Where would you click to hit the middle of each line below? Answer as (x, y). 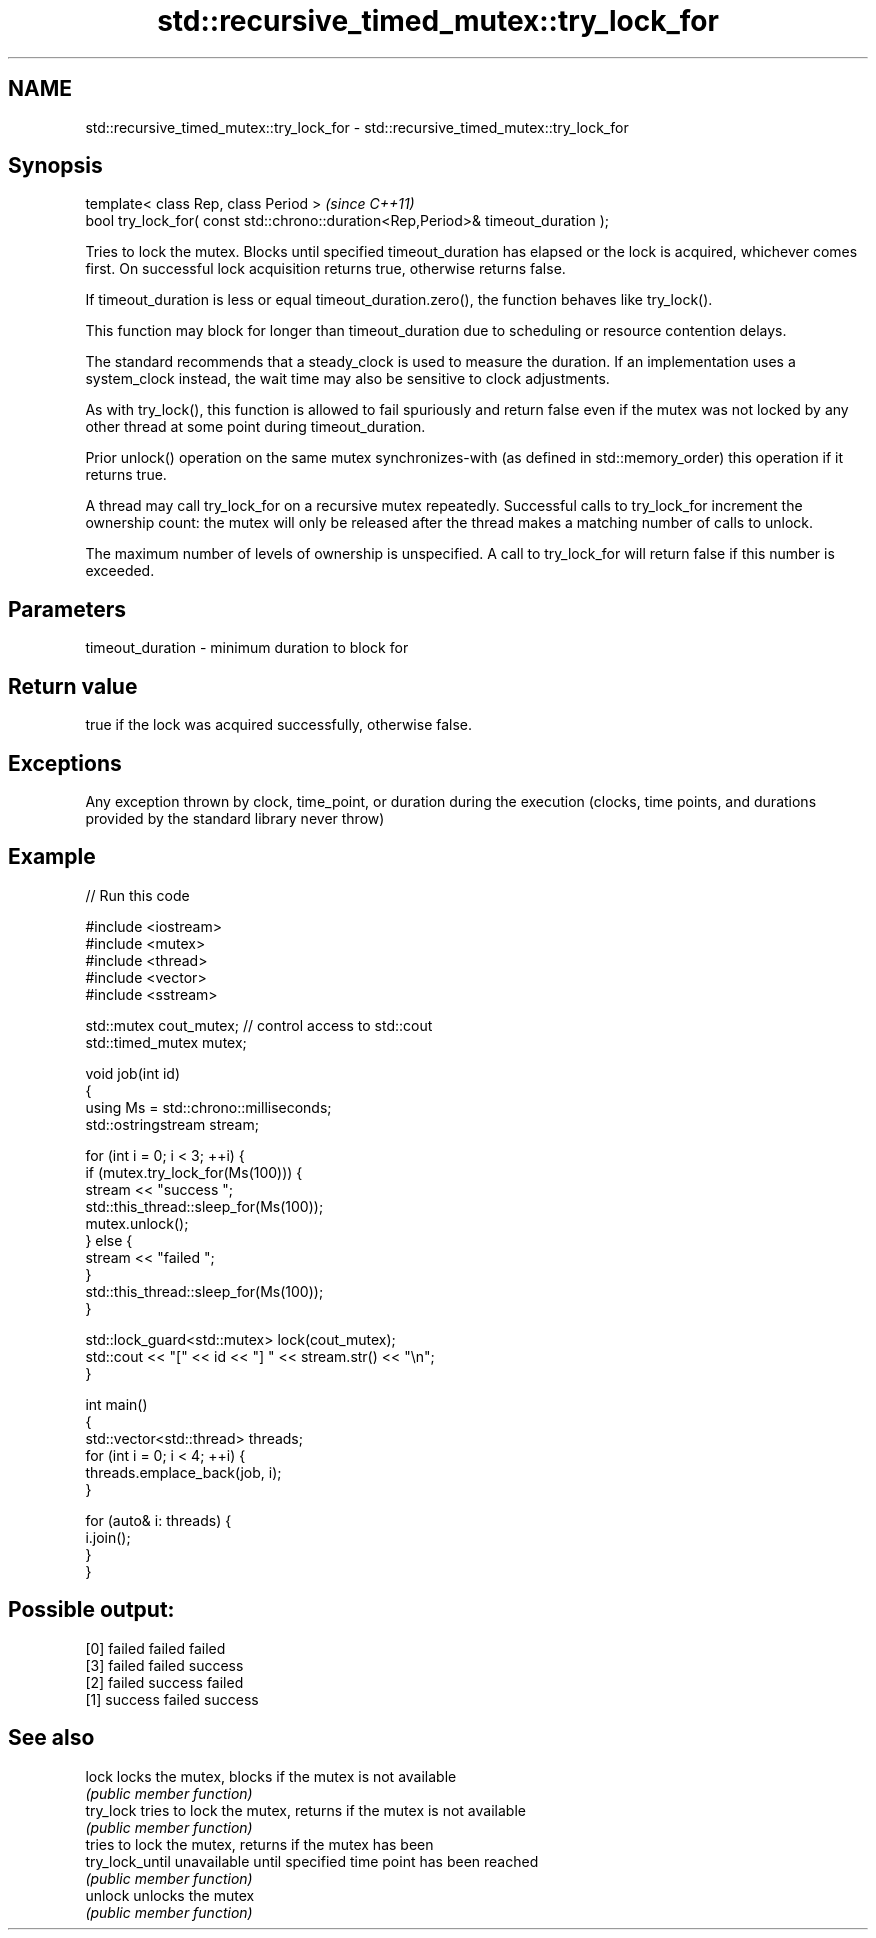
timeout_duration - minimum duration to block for (247, 648)
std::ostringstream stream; (172, 1124)
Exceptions (65, 763)
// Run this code (137, 895)
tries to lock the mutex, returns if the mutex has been (259, 1844)
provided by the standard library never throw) (235, 818)
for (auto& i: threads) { (158, 1520)
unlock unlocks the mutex (170, 1895)
